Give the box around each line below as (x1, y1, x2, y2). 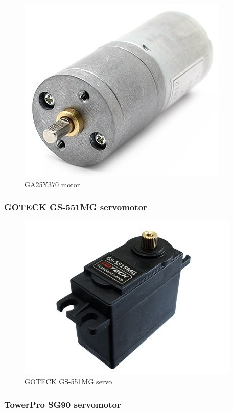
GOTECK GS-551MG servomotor (4, 201, 147, 213)
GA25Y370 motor (25, 179, 80, 189)
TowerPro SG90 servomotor (4, 398, 121, 410)
